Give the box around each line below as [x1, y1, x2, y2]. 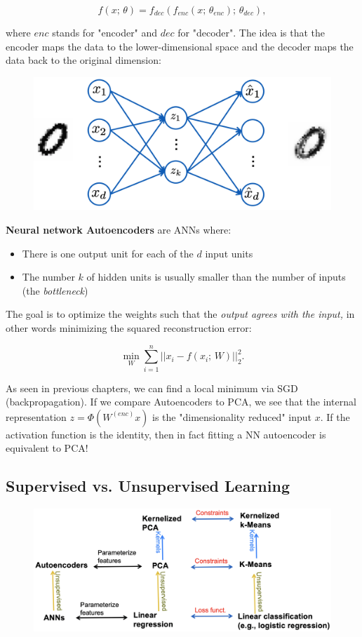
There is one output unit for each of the [22, 246, 194, 260]
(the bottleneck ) [22, 283, 88, 297]
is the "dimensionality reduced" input [152, 409, 311, 424]
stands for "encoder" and [52, 25, 158, 39]
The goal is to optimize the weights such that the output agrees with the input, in [6, 307, 355, 321]
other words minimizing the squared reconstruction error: [6, 320, 252, 335]
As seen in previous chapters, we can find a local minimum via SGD [6, 380, 298, 395]
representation [6, 409, 67, 424]
